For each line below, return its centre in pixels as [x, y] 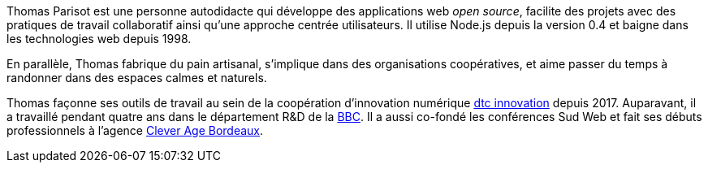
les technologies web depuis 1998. [99, 39]
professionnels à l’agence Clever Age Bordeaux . [135, 130]
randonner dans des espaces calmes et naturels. [137, 78]
